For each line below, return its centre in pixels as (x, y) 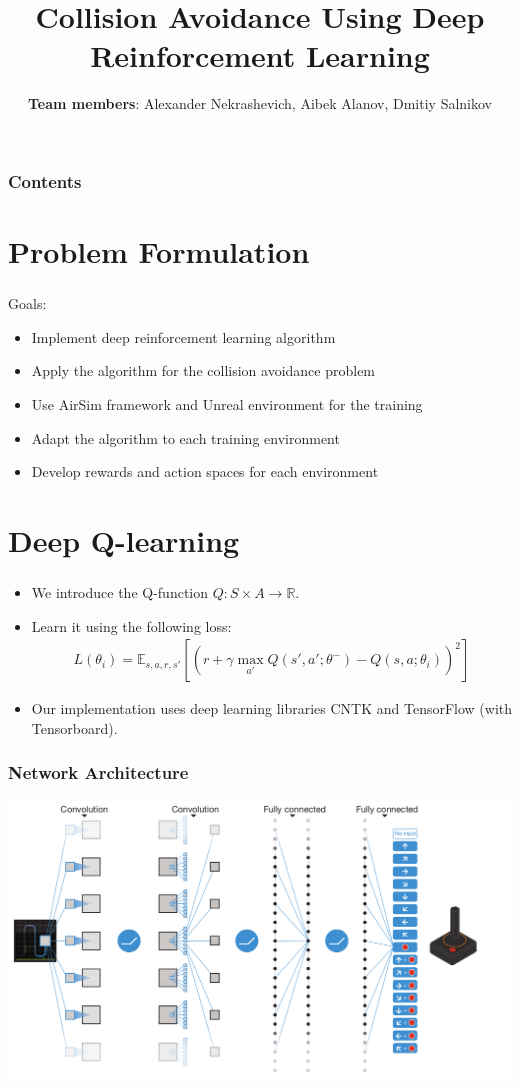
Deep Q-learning (124, 539)
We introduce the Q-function (120, 591)
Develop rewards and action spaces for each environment (205, 471)
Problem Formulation (159, 251)
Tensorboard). (74, 727)
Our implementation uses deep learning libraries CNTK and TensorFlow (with (272, 708)
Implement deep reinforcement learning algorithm (183, 336)
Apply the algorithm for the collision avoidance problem (203, 370)
